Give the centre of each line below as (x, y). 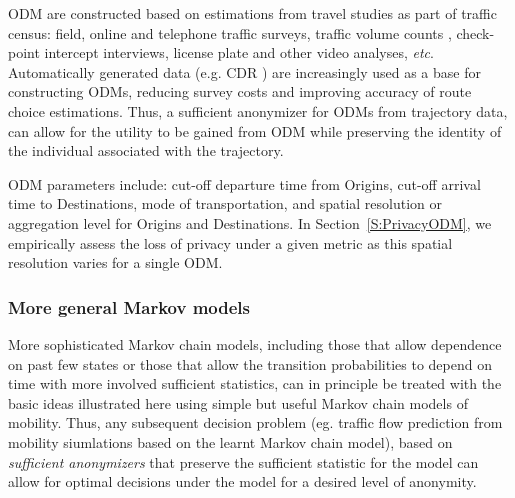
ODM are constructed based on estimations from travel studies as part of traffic (252, 13)
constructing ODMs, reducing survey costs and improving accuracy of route (240, 91)
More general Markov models (129, 306)
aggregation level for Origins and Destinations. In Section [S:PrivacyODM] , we (250, 222)
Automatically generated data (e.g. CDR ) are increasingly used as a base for (244, 71)
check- (475, 32)
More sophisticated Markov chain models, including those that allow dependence (255, 343)
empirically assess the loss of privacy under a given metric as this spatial (230, 242)
